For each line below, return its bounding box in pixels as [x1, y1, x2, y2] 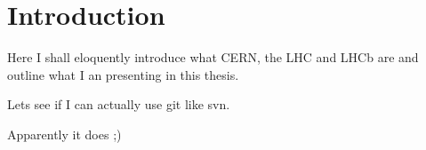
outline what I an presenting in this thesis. [7, 65, 239, 83]
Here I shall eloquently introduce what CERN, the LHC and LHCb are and [7, 48, 419, 67]
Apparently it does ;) [7, 124, 122, 143]
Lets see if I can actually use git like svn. [7, 95, 230, 114]
